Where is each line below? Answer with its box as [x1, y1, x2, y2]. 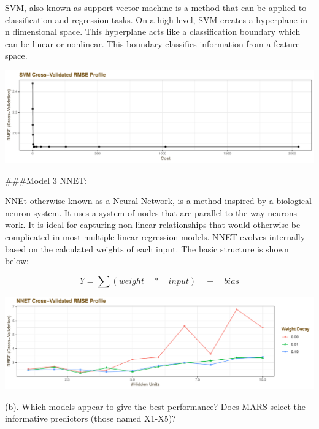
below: [5, 254, 29, 267]
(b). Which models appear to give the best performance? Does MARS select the [5, 400, 306, 412]
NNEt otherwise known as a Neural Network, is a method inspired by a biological [5, 194, 312, 207]
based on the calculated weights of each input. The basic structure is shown [5, 242, 289, 255]
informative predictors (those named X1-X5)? [5, 412, 176, 425]
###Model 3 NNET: [5, 173, 87, 186]
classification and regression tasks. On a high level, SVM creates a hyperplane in [5, 13, 308, 26]
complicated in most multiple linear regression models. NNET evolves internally [5, 230, 306, 243]
